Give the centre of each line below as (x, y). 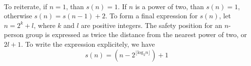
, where (45, 25)
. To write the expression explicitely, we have (88, 44)
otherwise (18, 16)
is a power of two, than (170, 6)
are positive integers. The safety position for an (152, 25)
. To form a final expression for (152, 16)
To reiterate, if (26, 6)
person (14, 34)
